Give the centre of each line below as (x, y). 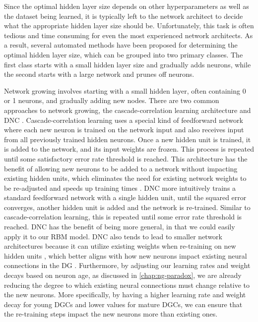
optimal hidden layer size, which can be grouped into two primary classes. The (124, 54)
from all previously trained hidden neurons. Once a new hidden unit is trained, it (128, 139)
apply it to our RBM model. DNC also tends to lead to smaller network (113, 236)
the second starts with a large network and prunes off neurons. (99, 74)
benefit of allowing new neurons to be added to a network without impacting (121, 168)
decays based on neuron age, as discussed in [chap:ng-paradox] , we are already (123, 275)
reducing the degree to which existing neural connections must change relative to (127, 285)
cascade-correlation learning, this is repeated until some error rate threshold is (123, 217)
